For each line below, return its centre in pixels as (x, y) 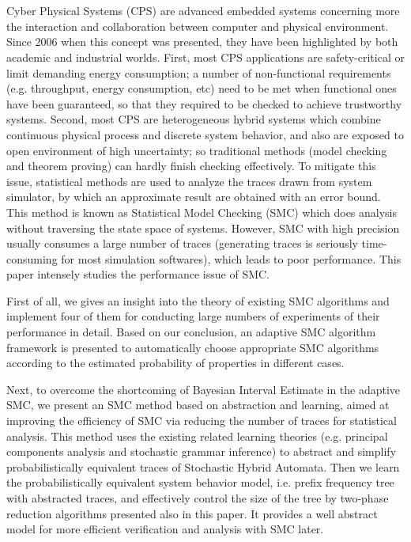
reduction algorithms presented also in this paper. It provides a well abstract (192, 513)
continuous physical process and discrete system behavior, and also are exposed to (205, 134)
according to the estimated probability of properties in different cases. (175, 363)
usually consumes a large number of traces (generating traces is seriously (182, 243)
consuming (32, 258)
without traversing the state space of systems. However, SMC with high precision (203, 227)
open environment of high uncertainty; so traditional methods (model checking (197, 150)
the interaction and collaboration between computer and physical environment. (198, 26)
